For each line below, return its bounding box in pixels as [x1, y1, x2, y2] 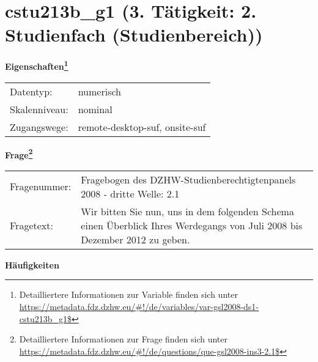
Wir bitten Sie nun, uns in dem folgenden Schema [81, 204, 294, 218]
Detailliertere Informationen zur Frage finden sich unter [19, 333, 228, 345]
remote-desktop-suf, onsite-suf [78, 119, 206, 134]
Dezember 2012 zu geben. [81, 232, 190, 246]
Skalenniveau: [10, 102, 68, 116]
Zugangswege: [10, 119, 68, 134]
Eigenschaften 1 [5, 58, 68, 72]
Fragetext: [10, 218, 53, 232]
